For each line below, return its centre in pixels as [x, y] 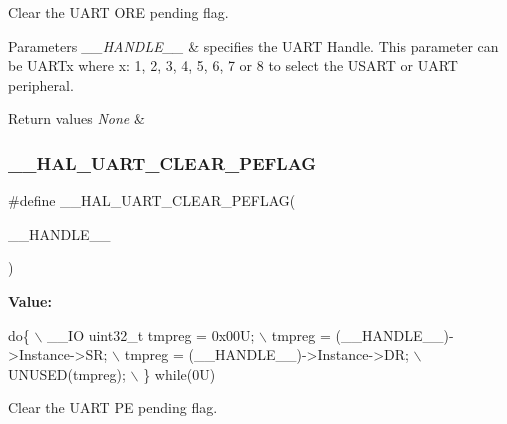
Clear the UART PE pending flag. [113, 407]
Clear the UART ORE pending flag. [118, 12]
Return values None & [76, 118]
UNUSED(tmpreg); [67, 373]
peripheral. [41, 84]
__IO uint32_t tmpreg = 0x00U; [151, 334]
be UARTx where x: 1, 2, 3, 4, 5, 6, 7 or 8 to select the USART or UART [233, 65]
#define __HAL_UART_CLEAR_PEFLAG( [152, 200]
